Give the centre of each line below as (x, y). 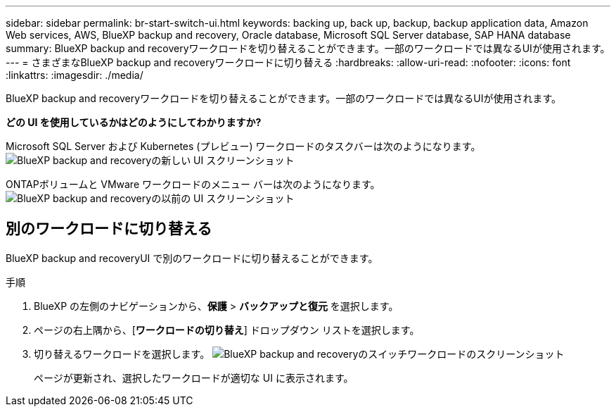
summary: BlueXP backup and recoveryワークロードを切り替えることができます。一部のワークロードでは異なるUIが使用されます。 (308, 48)
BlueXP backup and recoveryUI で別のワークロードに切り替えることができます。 (192, 258)
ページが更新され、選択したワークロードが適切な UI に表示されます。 (194, 377)
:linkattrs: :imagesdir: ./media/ (75, 75)
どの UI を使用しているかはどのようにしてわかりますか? (134, 122)
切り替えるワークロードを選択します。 (122, 354)
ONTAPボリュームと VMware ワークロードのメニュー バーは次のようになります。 (193, 184)
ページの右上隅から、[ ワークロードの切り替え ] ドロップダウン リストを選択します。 (227, 330)
